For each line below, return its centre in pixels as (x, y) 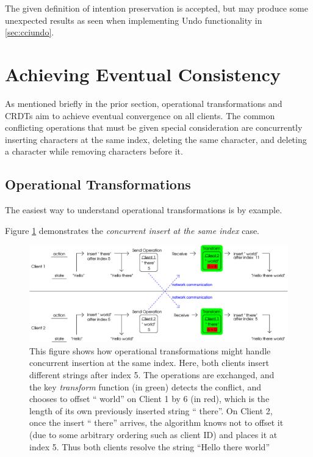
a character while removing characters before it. (94, 151)
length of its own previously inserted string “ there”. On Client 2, (151, 410)
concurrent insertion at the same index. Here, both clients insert (149, 363)
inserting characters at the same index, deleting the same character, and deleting (156, 139)
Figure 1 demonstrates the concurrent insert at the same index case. (132, 230)
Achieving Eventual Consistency (143, 74)
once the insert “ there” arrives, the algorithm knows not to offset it (156, 422)
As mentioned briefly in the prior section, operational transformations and (144, 103)
